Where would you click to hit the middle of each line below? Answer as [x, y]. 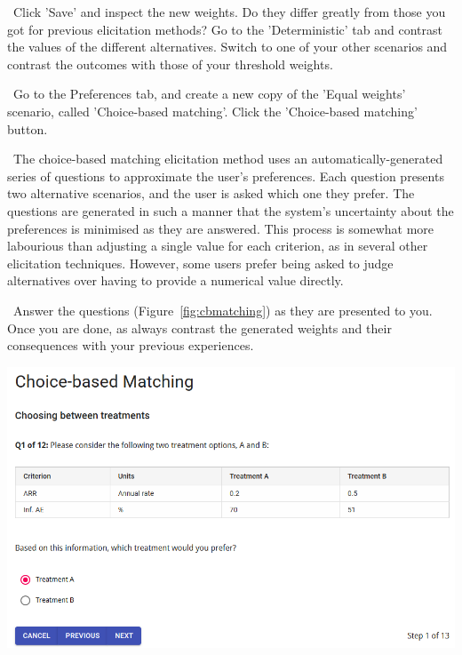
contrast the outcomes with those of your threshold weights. [170, 64]
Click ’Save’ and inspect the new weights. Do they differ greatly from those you [229, 12]
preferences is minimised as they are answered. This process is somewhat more [221, 228]
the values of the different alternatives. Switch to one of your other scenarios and [227, 47]
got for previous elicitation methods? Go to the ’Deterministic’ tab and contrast [225, 29]
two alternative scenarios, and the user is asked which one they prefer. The [211, 193]
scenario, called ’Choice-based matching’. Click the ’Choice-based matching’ [212, 111]
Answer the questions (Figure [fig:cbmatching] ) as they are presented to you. [223, 310]
